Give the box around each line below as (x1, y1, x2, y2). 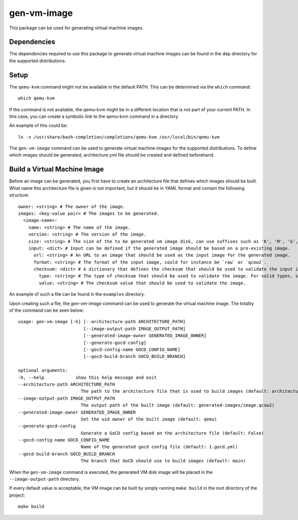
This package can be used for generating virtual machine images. (9, 25, 144, 31)
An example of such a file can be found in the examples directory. (9, 291, 145, 297)
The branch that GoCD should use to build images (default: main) (80, 458, 246, 464)
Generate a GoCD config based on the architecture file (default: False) (80, 430, 264, 436)
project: (9, 492, 25, 498)
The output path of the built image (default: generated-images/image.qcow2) (80, 403, 275, 408)
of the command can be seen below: (9, 307, 84, 313)
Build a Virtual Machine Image (9, 165, 104, 173)
